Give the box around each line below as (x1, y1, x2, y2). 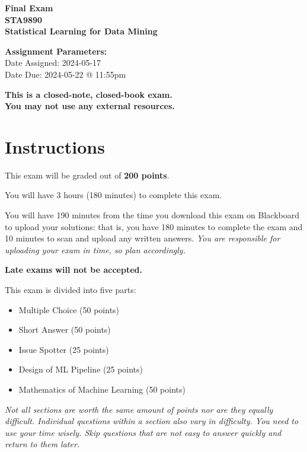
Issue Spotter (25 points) (18, 343, 109, 355)
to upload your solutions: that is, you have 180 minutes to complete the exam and (5, 220, 303, 233)
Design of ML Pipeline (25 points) (18, 363, 143, 375)
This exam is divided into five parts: (5, 284, 136, 296)
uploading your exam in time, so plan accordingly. (5, 243, 186, 256)
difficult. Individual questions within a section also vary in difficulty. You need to (5, 415, 299, 427)
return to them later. (5, 438, 80, 450)
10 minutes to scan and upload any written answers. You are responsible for (5, 232, 280, 244)
